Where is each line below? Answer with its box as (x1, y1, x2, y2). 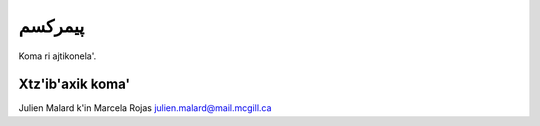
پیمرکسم (18, 15, 85, 37)
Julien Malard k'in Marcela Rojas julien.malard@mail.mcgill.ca (18, 102, 272, 114)
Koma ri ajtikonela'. (18, 50, 97, 62)
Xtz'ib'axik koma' (18, 76, 130, 93)
